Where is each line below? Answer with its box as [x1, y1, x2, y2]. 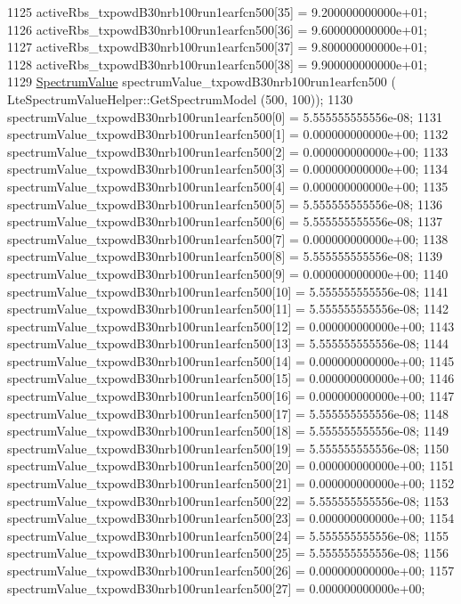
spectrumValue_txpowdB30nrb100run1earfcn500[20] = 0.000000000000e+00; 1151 [7, 456, 455, 475]
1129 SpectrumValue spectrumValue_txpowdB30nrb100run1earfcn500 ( [7, 72, 396, 91]
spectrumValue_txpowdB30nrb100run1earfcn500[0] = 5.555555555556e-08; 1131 [7, 107, 442, 126]
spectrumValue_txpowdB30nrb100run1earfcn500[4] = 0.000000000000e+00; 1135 [7, 176, 449, 195]
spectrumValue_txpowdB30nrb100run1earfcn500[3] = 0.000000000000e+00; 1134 [7, 159, 449, 178]
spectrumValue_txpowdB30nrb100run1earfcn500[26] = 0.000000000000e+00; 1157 [7, 561, 455, 579]
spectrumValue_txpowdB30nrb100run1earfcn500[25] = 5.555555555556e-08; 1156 [7, 543, 449, 562]
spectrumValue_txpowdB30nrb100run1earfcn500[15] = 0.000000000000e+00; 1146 [7, 369, 455, 388]
